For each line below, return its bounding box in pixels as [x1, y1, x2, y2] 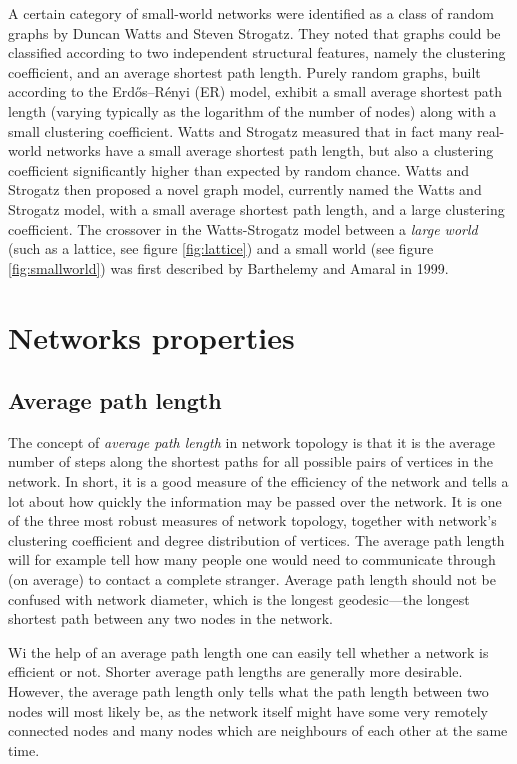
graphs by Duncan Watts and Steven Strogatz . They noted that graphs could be [8, 22, 501, 43]
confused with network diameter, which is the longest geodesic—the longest [8, 588, 470, 609]
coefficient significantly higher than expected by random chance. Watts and [8, 159, 470, 180]
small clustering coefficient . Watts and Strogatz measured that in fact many [8, 120, 473, 141]
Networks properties [8, 316, 295, 357]
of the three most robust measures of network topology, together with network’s [8, 510, 497, 531]
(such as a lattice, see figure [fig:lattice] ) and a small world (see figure [8, 238, 434, 259]
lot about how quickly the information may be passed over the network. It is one [8, 490, 502, 511]
